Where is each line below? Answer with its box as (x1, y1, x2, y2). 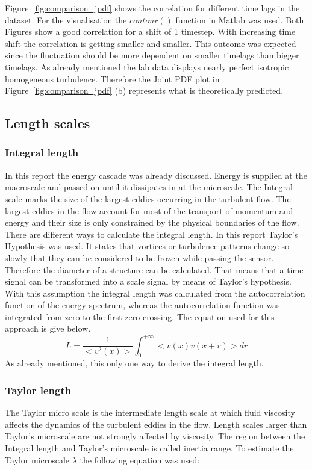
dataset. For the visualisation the (5, 13, 127, 26)
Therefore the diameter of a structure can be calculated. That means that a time (5, 263, 304, 276)
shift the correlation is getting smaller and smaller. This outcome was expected (5, 37, 296, 49)
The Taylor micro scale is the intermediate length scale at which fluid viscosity (5, 406, 295, 419)
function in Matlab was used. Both (175, 13, 304, 26)
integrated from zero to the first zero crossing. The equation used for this (5, 310, 275, 323)
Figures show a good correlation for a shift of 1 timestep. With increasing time (5, 25, 296, 38)
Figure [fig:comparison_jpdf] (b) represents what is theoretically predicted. (5, 84, 284, 97)
